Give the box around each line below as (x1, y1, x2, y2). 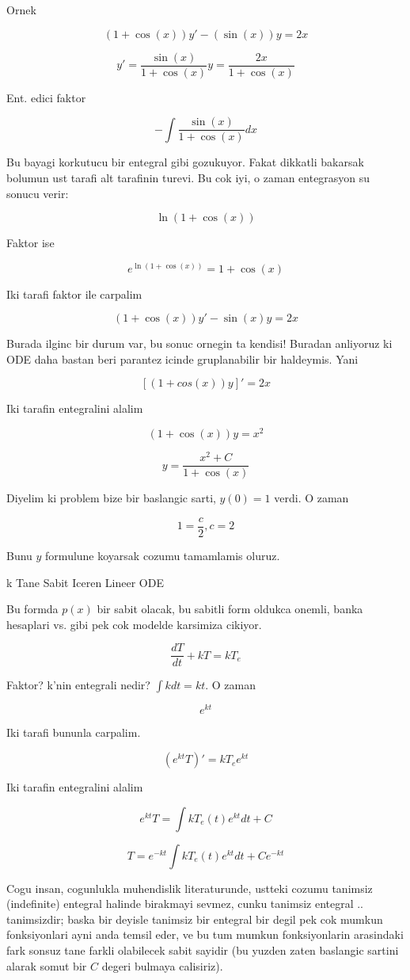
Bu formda (6, 601, 59, 617)
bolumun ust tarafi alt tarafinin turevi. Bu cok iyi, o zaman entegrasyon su (6, 169, 370, 185)
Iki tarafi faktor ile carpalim (6, 285, 142, 302)
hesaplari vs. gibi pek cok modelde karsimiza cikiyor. (6, 616, 262, 632)
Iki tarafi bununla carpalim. (6, 724, 141, 741)
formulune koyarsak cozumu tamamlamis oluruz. (45, 547, 280, 563)
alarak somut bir (6, 957, 87, 974)
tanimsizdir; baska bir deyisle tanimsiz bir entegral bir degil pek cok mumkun (6, 910, 383, 927)
